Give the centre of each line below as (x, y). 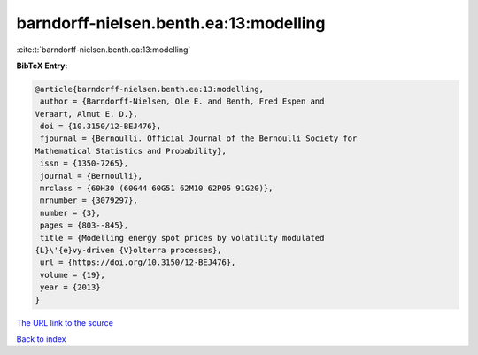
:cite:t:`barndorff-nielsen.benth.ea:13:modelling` (104, 50)
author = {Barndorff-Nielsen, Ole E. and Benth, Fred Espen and (182, 101)
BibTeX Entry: (42, 66)
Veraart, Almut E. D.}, (87, 114)
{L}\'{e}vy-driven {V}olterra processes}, (128, 250)
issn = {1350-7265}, (85, 163)
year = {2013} (70, 287)
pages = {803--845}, (85, 225)
